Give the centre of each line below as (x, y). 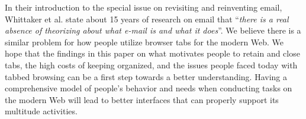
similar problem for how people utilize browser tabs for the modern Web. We (144, 42)
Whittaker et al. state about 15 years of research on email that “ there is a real (147, 19)
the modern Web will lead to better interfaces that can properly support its (142, 99)
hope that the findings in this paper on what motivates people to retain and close (152, 53)
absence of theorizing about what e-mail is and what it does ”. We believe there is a (153, 30)
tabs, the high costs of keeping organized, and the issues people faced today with (151, 65)
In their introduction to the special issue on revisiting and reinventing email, (144, 7)
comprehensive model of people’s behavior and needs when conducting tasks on (149, 88)
